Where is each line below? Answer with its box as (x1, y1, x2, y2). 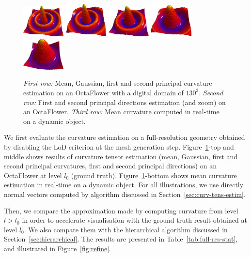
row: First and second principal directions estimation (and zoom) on (23, 97, 226, 107)
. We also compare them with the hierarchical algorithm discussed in (24, 224, 228, 234)
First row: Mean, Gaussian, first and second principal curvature (23, 78, 212, 88)
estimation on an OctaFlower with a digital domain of (23, 87, 184, 97)
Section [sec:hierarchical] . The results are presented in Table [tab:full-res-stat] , (4, 234, 238, 244)
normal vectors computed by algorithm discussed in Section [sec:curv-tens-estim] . (4, 189, 246, 199)
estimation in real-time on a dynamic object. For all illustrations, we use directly (4, 180, 244, 190)
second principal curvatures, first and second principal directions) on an (4, 161, 217, 171)
